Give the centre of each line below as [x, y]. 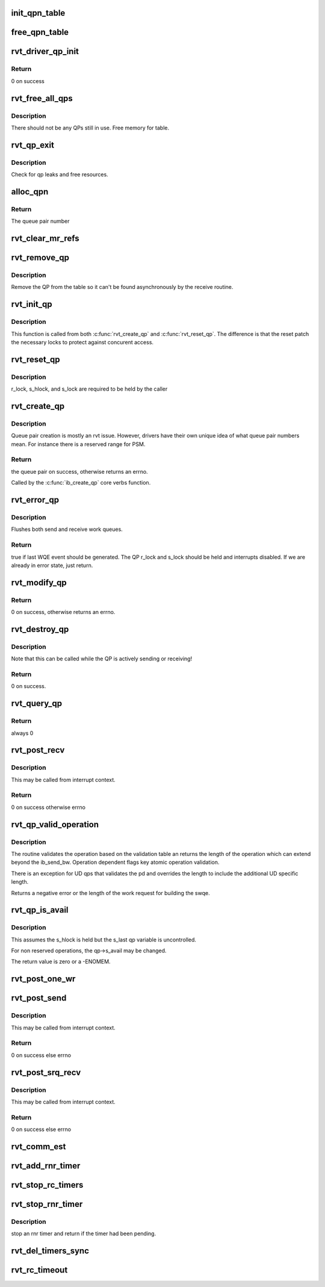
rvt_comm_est [39, 1146]
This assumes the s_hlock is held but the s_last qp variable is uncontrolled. [104, 940]
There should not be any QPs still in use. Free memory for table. [90, 128]
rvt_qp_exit [32, 145]
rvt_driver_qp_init [45, 51]
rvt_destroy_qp [40, 629]
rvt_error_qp [35, 500]
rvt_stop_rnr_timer [47, 1204]
